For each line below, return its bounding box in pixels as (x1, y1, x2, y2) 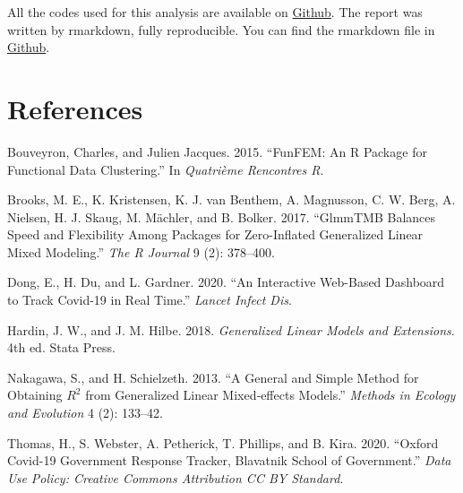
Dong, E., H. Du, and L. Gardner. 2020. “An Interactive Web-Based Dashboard (7, 272, 445, 291)
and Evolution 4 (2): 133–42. (7, 403, 164, 422)
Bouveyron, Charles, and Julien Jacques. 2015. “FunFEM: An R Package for (7, 142, 427, 160)
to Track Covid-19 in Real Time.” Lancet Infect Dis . (7, 290, 292, 309)
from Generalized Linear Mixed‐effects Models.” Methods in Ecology (85, 385, 456, 404)
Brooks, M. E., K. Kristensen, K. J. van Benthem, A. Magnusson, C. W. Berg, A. (7, 190, 456, 209)
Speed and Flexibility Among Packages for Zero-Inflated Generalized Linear (7, 225, 424, 244)
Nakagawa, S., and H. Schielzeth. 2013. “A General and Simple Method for (7, 368, 419, 386)
